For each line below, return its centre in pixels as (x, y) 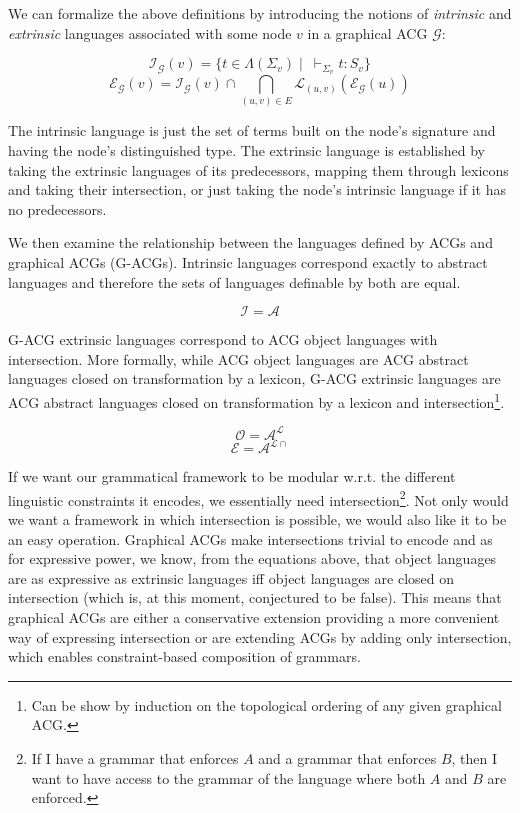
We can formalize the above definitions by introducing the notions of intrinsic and (260, 13)
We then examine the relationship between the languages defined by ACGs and (250, 242)
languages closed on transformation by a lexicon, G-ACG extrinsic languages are (254, 378)
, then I (474, 757)
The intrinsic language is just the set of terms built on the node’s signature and (252, 130)
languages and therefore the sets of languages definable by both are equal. (234, 281)
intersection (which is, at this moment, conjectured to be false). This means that (255, 597)
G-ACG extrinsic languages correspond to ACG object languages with (223, 339)
